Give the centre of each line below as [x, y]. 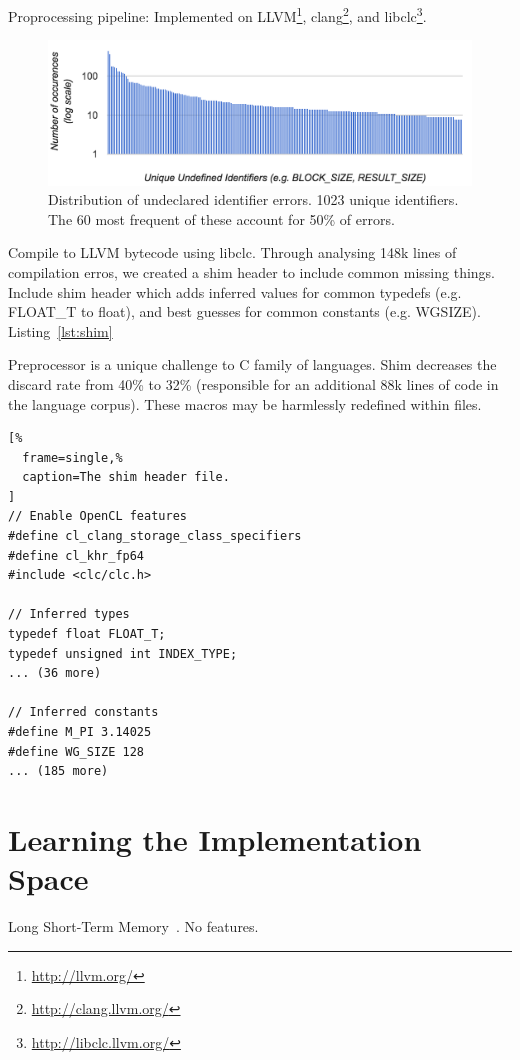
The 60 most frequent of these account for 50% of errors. [221, 218]
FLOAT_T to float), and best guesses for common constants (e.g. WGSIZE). [244, 311]
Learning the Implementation [215, 838]
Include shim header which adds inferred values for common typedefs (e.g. [235, 291]
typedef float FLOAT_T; [87, 634]
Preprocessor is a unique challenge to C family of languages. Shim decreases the [252, 364]
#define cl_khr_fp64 [76, 555]
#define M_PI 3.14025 [80, 732]
